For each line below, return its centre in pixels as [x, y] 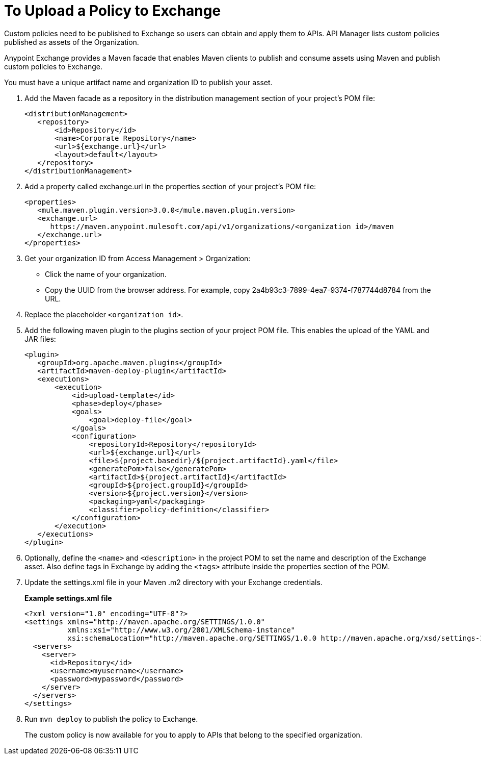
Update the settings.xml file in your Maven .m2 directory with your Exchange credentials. [173, 582]
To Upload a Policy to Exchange [113, 11]
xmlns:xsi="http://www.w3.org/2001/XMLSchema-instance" [181, 630]
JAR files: [40, 339]
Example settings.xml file [68, 598]
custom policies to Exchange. [54, 66]
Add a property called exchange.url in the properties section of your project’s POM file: [170, 186]
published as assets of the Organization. [72, 42]
